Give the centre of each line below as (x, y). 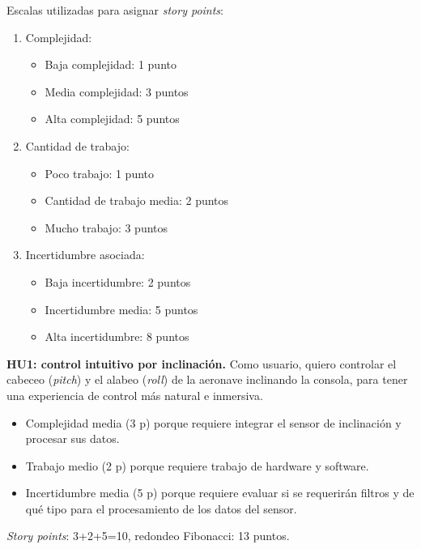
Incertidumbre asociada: (85, 255)
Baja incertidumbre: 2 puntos (118, 281)
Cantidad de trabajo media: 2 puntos (137, 200)
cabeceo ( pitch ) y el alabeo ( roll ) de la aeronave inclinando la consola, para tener (207, 379)
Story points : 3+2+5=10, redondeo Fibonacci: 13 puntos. (148, 536)
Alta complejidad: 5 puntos (112, 119)
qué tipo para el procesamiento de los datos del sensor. (161, 508)
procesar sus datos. (72, 438)
